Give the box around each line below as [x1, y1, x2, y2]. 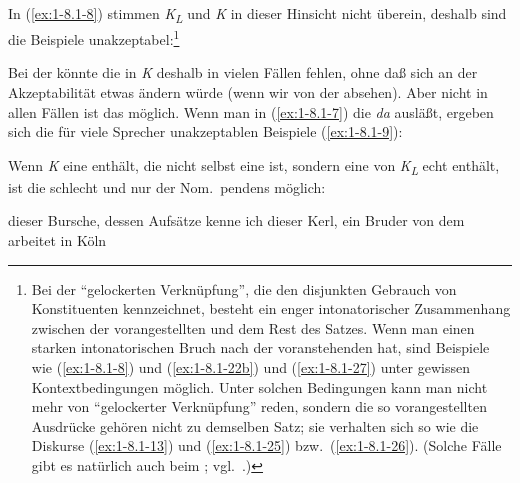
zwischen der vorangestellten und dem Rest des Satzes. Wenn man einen [31, 317, 475, 338]
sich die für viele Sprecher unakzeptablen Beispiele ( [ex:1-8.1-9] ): [8, 121, 403, 142]
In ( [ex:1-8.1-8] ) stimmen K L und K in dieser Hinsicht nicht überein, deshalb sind [8, 3, 507, 26]
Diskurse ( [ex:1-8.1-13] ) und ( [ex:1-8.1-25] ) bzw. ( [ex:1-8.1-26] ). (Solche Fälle [31, 435, 502, 456]
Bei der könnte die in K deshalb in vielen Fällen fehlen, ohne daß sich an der [8, 62, 478, 83]
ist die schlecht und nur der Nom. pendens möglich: [8, 176, 326, 197]
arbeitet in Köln [8, 230, 107, 251]
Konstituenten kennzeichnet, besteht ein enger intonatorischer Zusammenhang [31, 298, 511, 319]
